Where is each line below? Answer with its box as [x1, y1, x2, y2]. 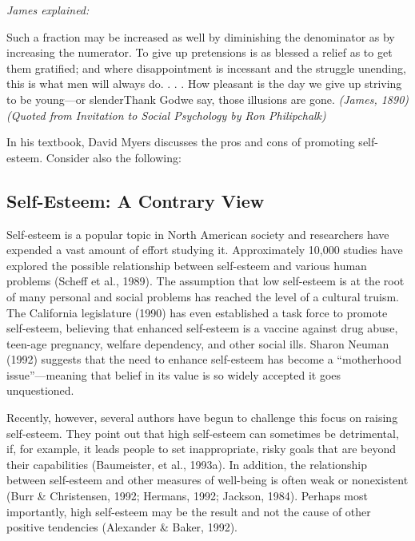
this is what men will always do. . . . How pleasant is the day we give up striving [6, 75, 402, 92]
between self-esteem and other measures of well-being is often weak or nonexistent [6, 471, 409, 488]
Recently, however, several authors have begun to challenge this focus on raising [6, 409, 398, 426]
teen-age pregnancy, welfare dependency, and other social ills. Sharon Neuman [6, 335, 389, 352]
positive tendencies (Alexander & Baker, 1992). [6, 519, 237, 535]
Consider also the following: [46, 149, 182, 165]
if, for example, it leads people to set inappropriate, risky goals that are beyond [6, 440, 397, 457]
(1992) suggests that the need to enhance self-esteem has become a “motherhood [6, 351, 401, 368]
